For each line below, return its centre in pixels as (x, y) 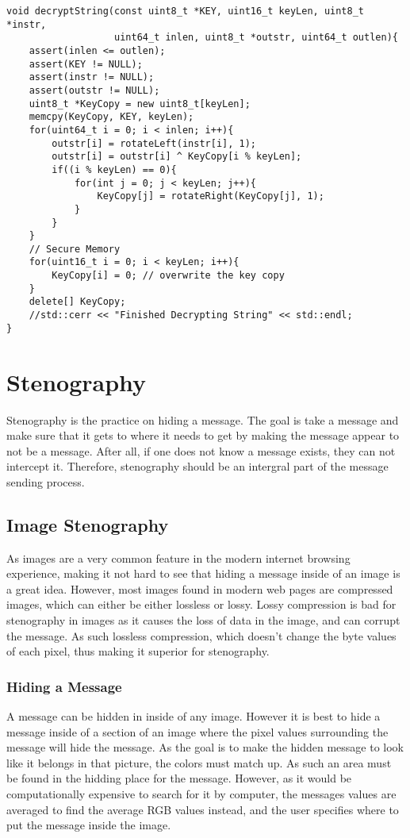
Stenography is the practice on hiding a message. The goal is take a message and (203, 419)
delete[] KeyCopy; (77, 302)
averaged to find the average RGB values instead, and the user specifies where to (203, 809)
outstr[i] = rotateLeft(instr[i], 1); (154, 143)
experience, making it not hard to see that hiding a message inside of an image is (203, 573)
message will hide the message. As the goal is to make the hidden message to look (205, 747)
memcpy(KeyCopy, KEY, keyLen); (111, 117)
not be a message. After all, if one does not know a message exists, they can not (201, 450)
